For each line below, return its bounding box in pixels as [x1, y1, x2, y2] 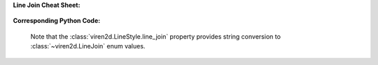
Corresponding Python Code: [13, 17, 101, 25]
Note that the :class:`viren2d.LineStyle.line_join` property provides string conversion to [30, 32, 281, 41]
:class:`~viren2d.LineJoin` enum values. [30, 42, 146, 50]
